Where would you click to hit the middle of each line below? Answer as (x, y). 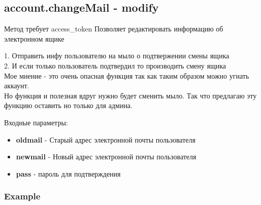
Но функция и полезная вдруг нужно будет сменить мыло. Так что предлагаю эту (130, 95)
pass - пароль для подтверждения (68, 173)
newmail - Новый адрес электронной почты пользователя (106, 157)
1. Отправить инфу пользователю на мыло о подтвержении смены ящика (117, 56)
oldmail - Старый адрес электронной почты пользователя (106, 139)
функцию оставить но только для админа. (68, 105)
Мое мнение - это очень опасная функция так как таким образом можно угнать (127, 75)
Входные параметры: (36, 122)
